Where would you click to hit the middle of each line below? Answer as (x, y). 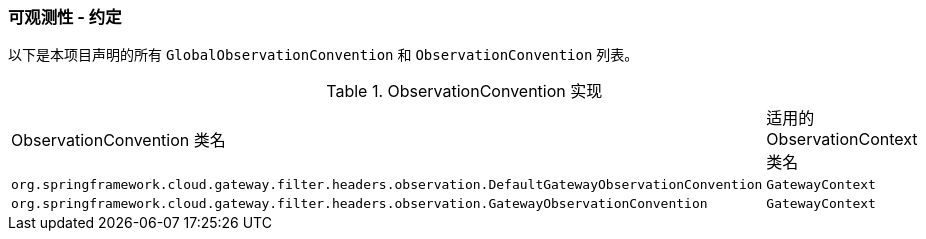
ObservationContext (842, 139)
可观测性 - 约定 (65, 17)
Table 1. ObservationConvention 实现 (464, 91)
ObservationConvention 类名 (118, 140)
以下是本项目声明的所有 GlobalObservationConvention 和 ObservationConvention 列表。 (323, 55)
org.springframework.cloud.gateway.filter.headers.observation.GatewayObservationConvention (359, 204)
